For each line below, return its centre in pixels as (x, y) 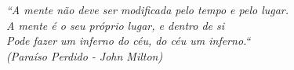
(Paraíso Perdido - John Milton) (85, 55)
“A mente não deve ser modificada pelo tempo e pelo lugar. (148, 9)
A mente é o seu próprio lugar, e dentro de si (116, 25)
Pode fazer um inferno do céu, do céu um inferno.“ (129, 41)
